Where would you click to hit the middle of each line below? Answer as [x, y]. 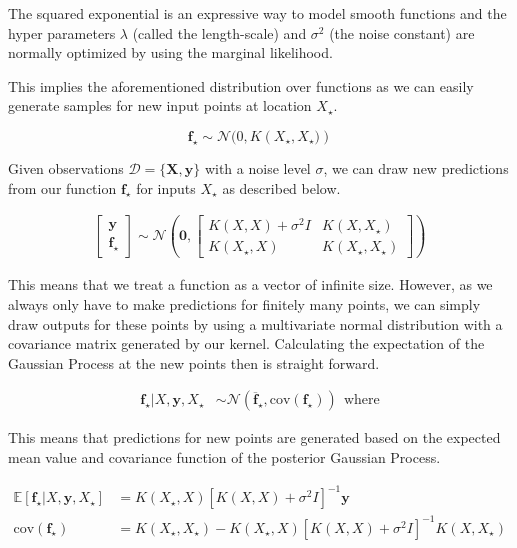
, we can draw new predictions [416, 167]
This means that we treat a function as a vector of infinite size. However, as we [250, 284]
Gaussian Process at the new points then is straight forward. [194, 362]
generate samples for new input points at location [160, 105]
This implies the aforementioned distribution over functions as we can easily [241, 85]
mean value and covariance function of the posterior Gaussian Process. [224, 457]
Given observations [66, 167]
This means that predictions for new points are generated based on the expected [254, 437]
